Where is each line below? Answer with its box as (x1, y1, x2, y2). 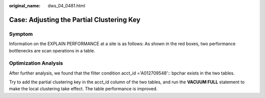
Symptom (9, 30, 33, 37)
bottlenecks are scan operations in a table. (9, 48, 96, 53)
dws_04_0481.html (48, 3, 85, 8)
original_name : (9, 3, 41, 8)
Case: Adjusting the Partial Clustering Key (9, 15, 141, 24)
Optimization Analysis (9, 60, 63, 67)
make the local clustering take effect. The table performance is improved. (9, 86, 158, 92)
